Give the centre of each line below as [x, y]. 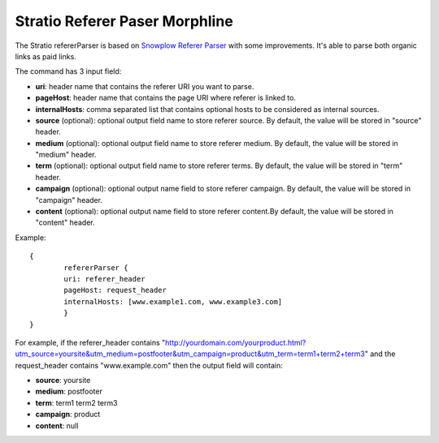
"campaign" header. [69, 200]
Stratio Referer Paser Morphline [124, 21]
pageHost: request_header [115, 290]
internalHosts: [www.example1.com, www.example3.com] [173, 301]
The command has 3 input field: [68, 71]
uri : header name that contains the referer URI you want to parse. [145, 86]
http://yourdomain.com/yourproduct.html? [236, 342]
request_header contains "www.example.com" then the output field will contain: [149, 365]
